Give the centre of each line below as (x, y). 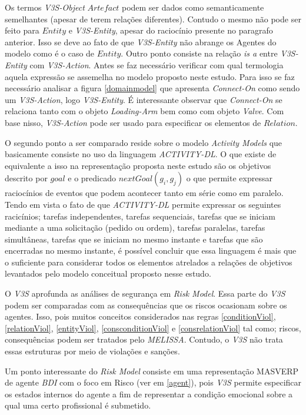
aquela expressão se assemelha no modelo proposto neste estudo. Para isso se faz (150, 76)
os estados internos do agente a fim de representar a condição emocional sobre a (149, 394)
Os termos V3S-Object (45, 7)
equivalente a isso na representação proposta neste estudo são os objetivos (138, 165)
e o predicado (92, 178)
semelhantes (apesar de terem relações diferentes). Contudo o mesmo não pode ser (153, 19)
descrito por (26, 178)
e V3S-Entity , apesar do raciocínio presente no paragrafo (171, 30)
